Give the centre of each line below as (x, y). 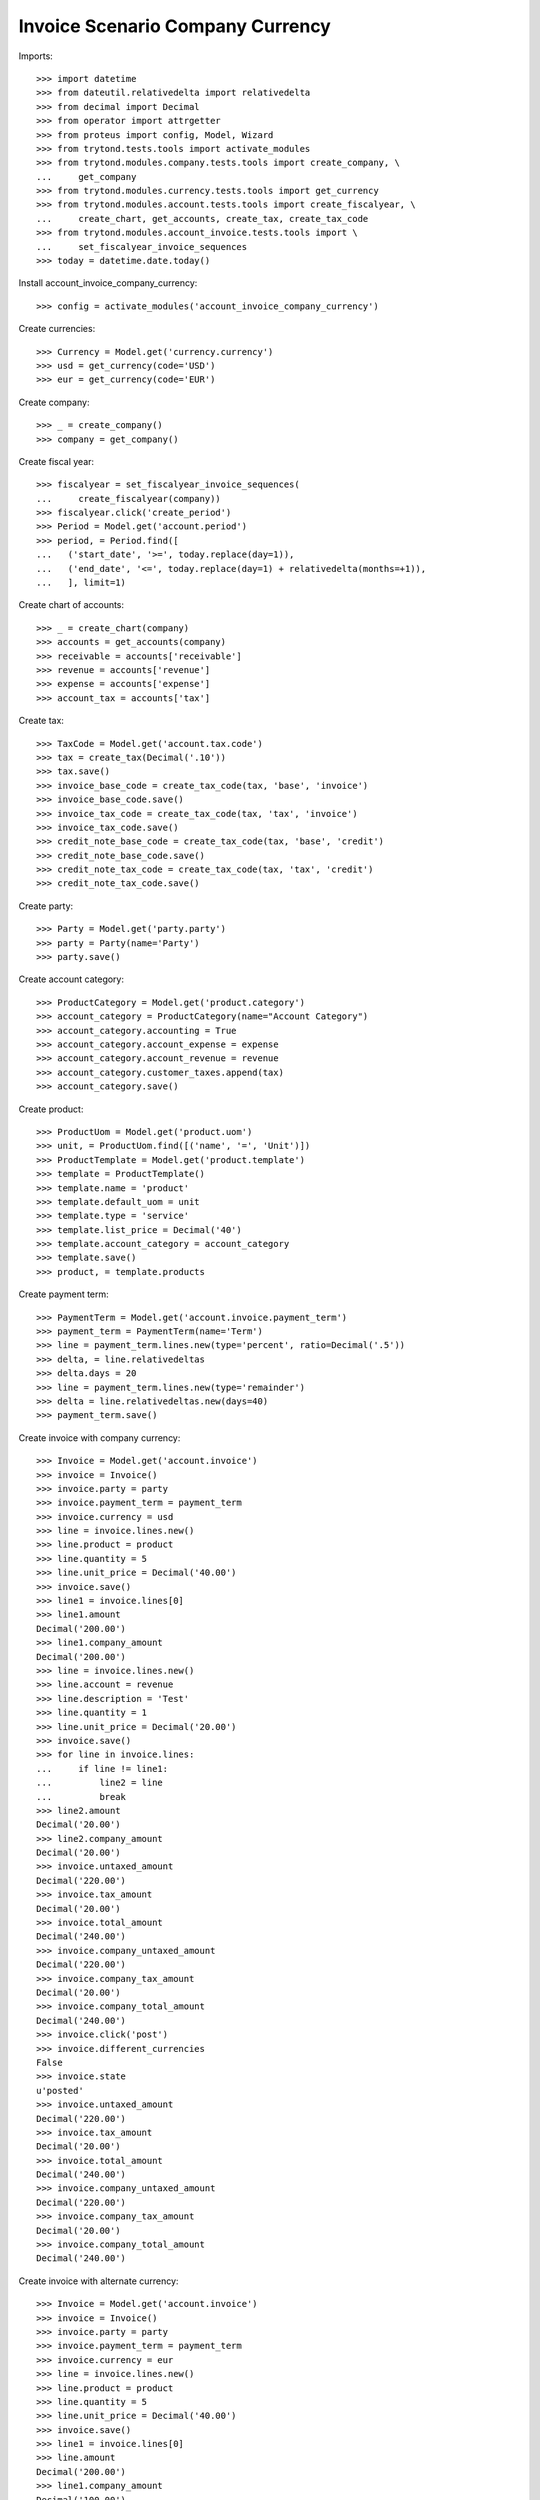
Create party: (46, 906)
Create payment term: (63, 1294)
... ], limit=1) (81, 583)
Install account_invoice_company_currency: (108, 283)
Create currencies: (57, 329)
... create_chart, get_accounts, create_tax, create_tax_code (202, 218)
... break (81, 1796)
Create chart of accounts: (71, 605)
